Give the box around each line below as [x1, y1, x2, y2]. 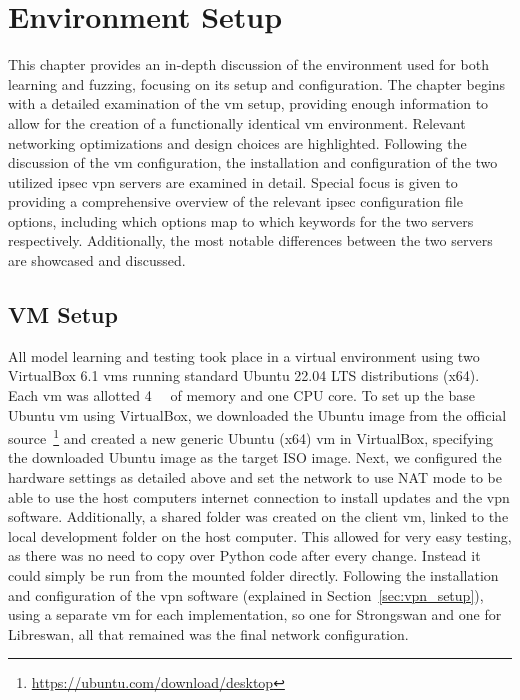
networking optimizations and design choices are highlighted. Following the [8, 132, 467, 153]
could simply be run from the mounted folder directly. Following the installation [8, 565, 499, 586]
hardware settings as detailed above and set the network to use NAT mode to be [8, 467, 502, 488]
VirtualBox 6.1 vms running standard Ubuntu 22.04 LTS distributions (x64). [8, 365, 480, 386]
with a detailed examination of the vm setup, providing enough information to [8, 93, 489, 114]
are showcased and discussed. [8, 250, 186, 271]
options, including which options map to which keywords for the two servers [8, 210, 474, 231]
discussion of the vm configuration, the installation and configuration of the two [8, 152, 498, 173]
